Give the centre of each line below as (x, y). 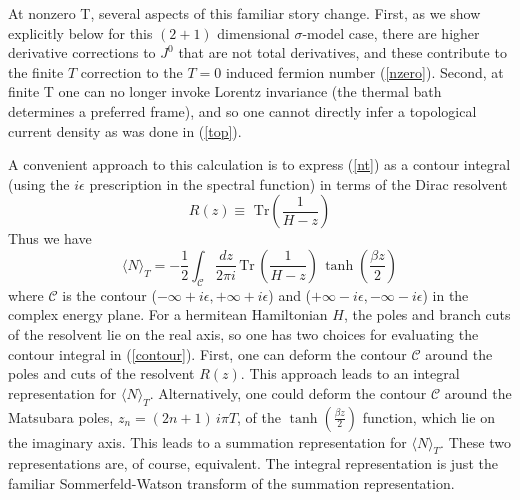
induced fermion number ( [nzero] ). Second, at (364, 71)
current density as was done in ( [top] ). (125, 130)
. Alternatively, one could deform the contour (288, 392)
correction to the (131, 71)
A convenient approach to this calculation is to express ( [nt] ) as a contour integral (259, 164)
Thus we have (50, 238)
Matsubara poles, (61, 416)
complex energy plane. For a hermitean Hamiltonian (168, 314)
